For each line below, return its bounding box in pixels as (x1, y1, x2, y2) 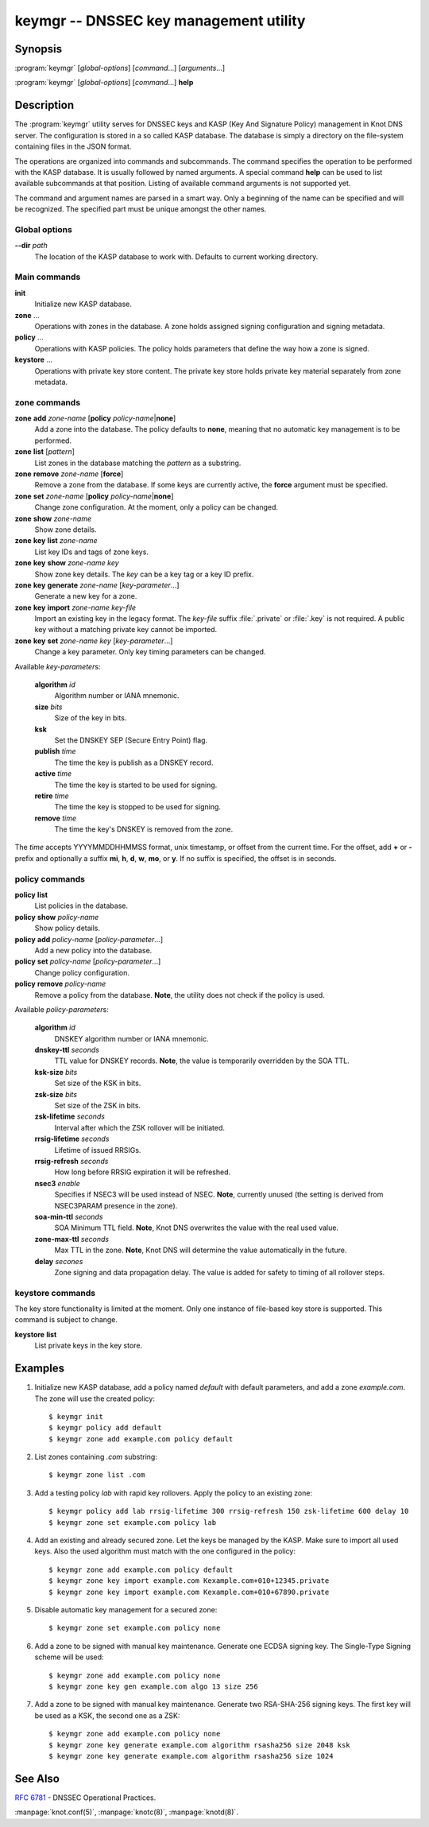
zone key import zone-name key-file (14, 603, 137, 612)
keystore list (14, 1329, 57, 1339)
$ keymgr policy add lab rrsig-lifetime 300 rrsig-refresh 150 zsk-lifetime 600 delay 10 (48, 1507, 409, 1516)
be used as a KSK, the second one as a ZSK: (34, 1710, 180, 1720)
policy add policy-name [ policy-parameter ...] (14, 934, 164, 944)
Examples (14, 1362, 65, 1375)
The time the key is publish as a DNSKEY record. (54, 758, 214, 767)
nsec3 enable (34, 1178, 81, 1188)
